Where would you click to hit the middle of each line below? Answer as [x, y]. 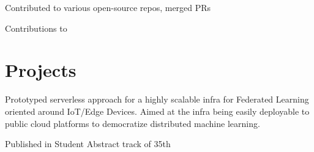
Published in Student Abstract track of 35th [88, 144]
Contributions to [36, 28]
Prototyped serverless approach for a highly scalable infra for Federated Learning [157, 99]
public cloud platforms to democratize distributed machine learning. [133, 123]
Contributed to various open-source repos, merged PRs [108, 7]
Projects [41, 70]
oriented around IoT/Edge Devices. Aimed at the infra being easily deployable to [157, 111]
